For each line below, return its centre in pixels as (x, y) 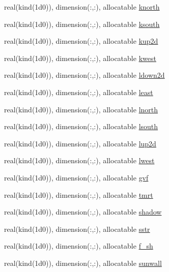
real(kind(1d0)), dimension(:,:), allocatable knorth (82, 7)
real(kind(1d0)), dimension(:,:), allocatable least (79, 92)
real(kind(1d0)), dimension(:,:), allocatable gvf (76, 177)
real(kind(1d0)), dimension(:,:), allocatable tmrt (79, 194)
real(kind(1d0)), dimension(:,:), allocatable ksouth (82, 24)
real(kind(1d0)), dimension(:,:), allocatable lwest (79, 160)
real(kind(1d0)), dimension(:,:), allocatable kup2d (81, 41)
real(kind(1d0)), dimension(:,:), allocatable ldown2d (84, 75)
